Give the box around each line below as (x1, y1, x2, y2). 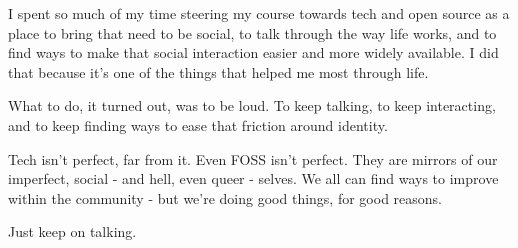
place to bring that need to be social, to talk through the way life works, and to (8, 22, 497, 43)
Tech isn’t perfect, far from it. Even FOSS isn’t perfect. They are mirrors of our (8, 148, 498, 169)
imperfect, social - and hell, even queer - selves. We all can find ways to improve (8, 168, 499, 189)
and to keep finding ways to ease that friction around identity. (8, 114, 388, 135)
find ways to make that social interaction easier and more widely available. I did (8, 42, 499, 63)
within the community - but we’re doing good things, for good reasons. (8, 187, 442, 208)
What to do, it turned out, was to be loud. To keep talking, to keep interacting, (8, 95, 496, 116)
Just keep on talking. (8, 221, 137, 242)
